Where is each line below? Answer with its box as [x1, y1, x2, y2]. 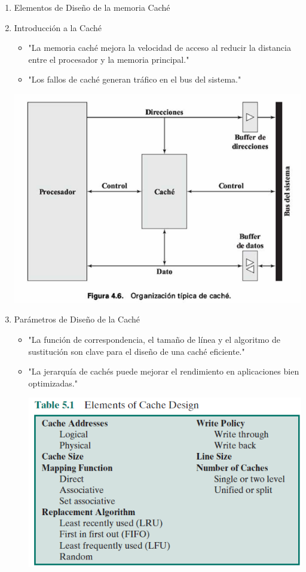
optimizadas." [28, 376, 78, 389]
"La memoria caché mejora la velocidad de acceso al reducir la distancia [28, 41, 291, 54]
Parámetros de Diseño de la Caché [14, 313, 140, 325]
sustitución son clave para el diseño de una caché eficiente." [28, 345, 245, 357]
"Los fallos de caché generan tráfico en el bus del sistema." [28, 73, 241, 86]
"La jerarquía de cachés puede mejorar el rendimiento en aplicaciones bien [28, 365, 299, 378]
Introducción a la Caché [14, 21, 102, 34]
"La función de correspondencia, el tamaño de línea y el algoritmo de [28, 333, 280, 346]
